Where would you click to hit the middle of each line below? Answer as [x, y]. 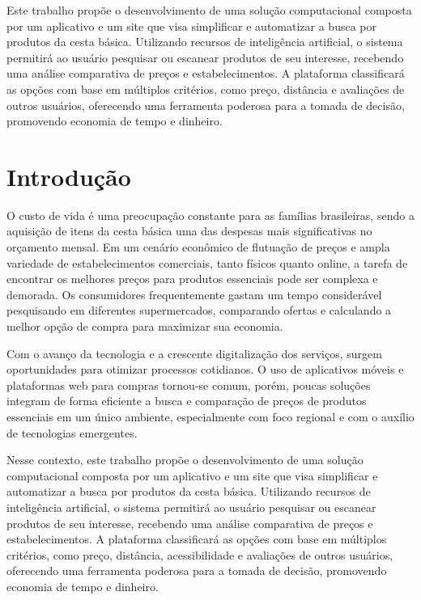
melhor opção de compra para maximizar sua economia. [145, 326]
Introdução [69, 176]
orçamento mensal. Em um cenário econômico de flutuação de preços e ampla [198, 247]
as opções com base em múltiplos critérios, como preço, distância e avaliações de [206, 89]
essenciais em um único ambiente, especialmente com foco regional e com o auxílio [210, 416]
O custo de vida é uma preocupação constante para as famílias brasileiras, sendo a [210, 215]
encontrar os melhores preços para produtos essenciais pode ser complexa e [192, 279]
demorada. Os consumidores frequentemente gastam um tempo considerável [194, 294]
